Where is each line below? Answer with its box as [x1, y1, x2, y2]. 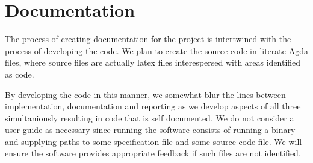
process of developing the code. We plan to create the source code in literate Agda [5, 44, 308, 57]
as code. [5, 67, 34, 80]
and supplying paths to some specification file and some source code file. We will [5, 135, 302, 147]
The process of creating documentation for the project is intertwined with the [5, 32, 291, 45]
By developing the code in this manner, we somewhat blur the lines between [5, 88, 286, 100]
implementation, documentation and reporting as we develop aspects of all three [5, 100, 301, 112]
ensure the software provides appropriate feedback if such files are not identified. [5, 147, 301, 159]
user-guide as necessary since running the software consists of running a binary [5, 123, 296, 136]
